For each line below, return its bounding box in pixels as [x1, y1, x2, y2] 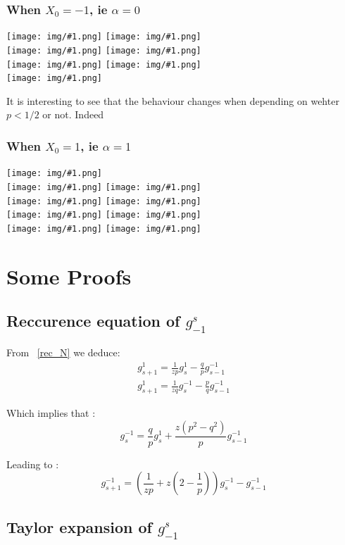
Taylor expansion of [6, 515, 152, 537]
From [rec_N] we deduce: [6, 344, 120, 359]
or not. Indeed [42, 107, 104, 122]
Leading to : [6, 456, 59, 471]
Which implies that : [6, 406, 96, 420]
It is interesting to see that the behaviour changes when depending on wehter [6, 93, 339, 108]
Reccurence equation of [6, 310, 180, 332]
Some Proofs [6, 261, 132, 290]
